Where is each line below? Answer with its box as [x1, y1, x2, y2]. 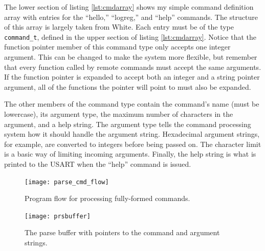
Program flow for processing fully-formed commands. [25, 193, 190, 204]
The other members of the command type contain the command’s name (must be [4, 98, 259, 109]
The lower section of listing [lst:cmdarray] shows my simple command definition [4, 2, 254, 12]
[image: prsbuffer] [25, 212, 91, 220]
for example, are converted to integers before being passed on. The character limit [4, 138, 261, 149]
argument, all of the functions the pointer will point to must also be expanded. [4, 81, 251, 92]
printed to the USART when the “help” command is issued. [4, 158, 191, 169]
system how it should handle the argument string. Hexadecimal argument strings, [4, 129, 260, 139]
